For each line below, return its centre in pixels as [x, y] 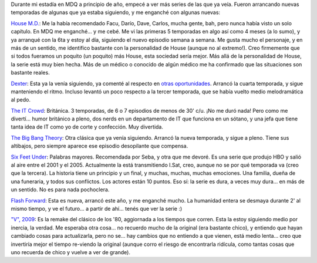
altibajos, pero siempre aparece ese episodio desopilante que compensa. [100, 146]
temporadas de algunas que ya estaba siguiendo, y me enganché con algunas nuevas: [115, 12]
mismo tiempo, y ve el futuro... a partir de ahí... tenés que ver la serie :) [97, 208]
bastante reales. [30, 73]
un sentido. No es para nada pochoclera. [60, 190]
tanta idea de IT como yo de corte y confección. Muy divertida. [87, 127]
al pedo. [21, 100]
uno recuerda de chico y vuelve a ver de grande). [71, 252]
